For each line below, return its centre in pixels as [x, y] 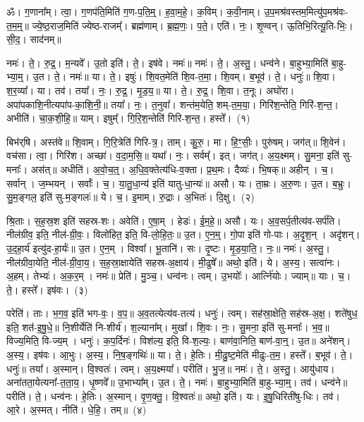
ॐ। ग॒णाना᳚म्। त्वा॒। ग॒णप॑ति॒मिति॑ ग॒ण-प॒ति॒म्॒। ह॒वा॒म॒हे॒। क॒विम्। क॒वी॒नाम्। [134, 11]
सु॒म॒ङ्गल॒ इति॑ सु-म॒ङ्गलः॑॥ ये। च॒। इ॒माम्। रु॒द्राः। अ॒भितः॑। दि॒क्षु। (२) [131, 197]
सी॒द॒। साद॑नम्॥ [34, 39]
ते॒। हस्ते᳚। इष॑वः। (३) [47, 289]
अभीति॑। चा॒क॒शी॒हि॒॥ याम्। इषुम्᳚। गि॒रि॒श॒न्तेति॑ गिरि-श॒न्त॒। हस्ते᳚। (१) [128, 118]
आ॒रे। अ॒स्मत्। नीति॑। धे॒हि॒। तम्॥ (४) [77, 410]
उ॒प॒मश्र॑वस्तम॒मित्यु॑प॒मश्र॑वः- [306, 11]
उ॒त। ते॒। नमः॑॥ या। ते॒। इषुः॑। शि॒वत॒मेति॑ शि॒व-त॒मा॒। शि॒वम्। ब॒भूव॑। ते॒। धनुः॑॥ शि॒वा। [184, 76]
